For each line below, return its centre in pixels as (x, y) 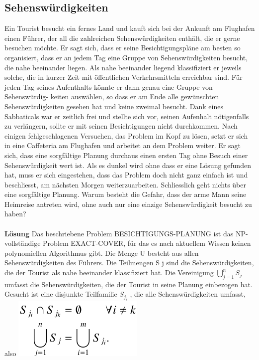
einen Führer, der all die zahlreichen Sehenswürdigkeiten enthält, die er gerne (122, 38)
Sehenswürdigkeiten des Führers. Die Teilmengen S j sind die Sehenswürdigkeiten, (129, 263)
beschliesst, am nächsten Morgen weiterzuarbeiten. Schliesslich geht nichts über (125, 184)
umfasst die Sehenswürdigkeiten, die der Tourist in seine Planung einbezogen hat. (129, 284)
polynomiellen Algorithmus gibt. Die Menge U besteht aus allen (102, 253)
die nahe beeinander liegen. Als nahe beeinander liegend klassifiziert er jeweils (123, 67)
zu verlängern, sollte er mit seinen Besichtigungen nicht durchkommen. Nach (121, 126)
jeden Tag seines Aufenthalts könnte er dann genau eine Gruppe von (109, 87)
